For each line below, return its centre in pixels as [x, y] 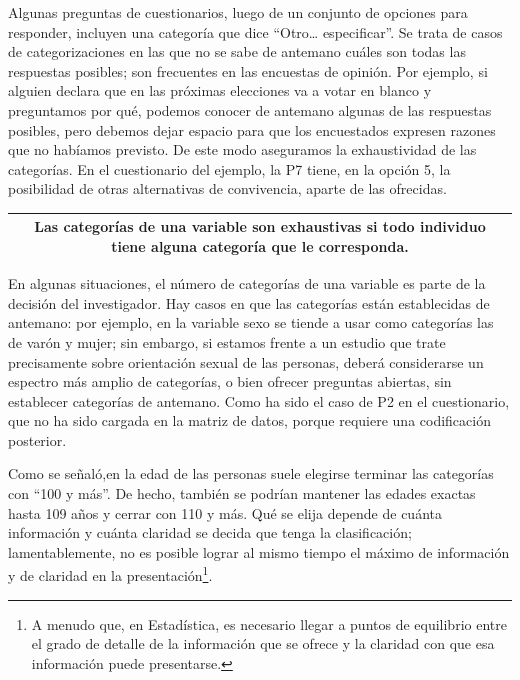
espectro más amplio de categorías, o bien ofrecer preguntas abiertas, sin [230, 381]
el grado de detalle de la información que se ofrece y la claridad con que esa [263, 643]
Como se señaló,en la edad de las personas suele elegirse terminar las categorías [251, 473]
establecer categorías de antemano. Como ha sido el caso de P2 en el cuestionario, [259, 400]
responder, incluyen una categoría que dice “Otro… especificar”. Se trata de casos [255, 31]
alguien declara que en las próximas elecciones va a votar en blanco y [220, 90]
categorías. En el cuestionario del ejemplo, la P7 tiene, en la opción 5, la [229, 168]
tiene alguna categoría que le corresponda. [260, 246]
